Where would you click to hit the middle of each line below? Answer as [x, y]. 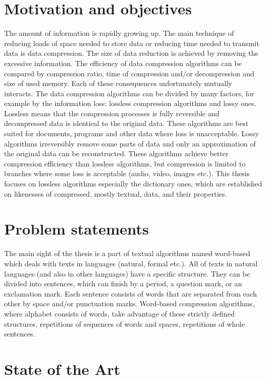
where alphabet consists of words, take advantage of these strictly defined [119, 313]
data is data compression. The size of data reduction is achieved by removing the [131, 53]
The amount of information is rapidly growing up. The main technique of [119, 33]
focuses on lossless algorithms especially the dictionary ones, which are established [133, 184]
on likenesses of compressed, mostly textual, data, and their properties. [116, 193]
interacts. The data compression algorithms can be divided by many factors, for [129, 93]
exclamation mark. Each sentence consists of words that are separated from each [131, 293]
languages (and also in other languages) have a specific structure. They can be [127, 273]
